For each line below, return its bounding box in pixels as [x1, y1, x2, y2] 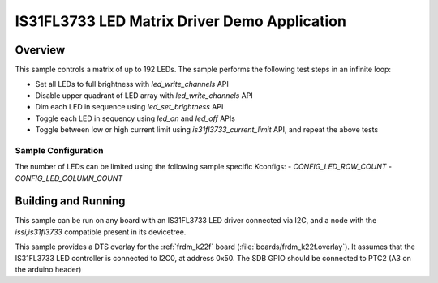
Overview [15, 43, 66, 57]
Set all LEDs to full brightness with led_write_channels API [35, 79, 229, 89]
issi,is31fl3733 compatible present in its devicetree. [15, 227, 187, 237]
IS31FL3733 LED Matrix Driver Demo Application [15, 12, 346, 30]
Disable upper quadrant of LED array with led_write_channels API [35, 90, 253, 101]
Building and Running [15, 195, 126, 208]
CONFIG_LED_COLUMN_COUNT [15, 173, 123, 182]
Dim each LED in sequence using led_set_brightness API [35, 102, 224, 112]
